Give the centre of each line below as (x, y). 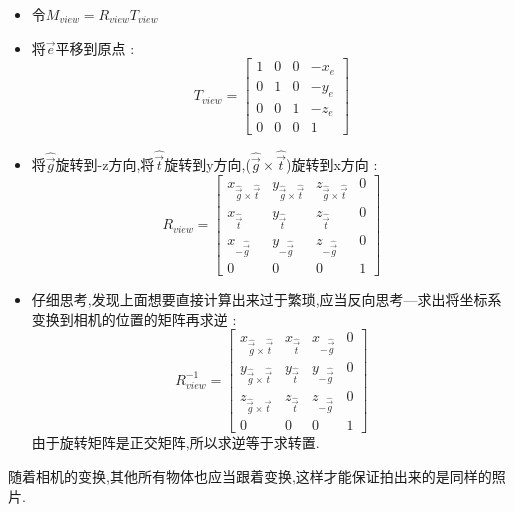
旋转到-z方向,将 (105, 164)
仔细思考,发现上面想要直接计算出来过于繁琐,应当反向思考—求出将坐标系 (266, 299)
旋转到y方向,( (207, 164)
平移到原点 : (95, 47)
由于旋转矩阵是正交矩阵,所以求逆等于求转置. (175, 442)
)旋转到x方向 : (332, 164)
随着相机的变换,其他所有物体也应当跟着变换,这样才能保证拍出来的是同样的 (250, 475)
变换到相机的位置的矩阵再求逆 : (134, 318)
